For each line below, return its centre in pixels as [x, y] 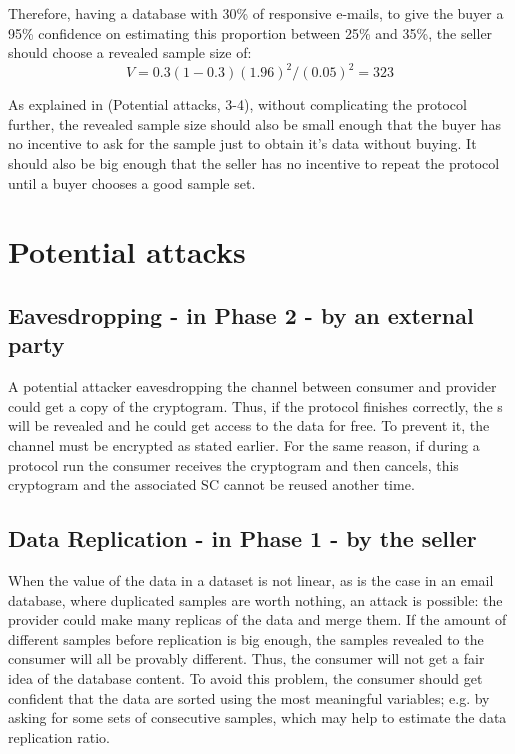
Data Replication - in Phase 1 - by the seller [242, 538]
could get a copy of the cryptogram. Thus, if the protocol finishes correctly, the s [255, 405]
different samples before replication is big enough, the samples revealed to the [246, 638]
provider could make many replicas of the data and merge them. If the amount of [257, 619]
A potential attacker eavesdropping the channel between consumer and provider [252, 386]
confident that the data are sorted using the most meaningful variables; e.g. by [249, 697]
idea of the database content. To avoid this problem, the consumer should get [245, 677]
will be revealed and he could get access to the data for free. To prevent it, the [249, 425]
